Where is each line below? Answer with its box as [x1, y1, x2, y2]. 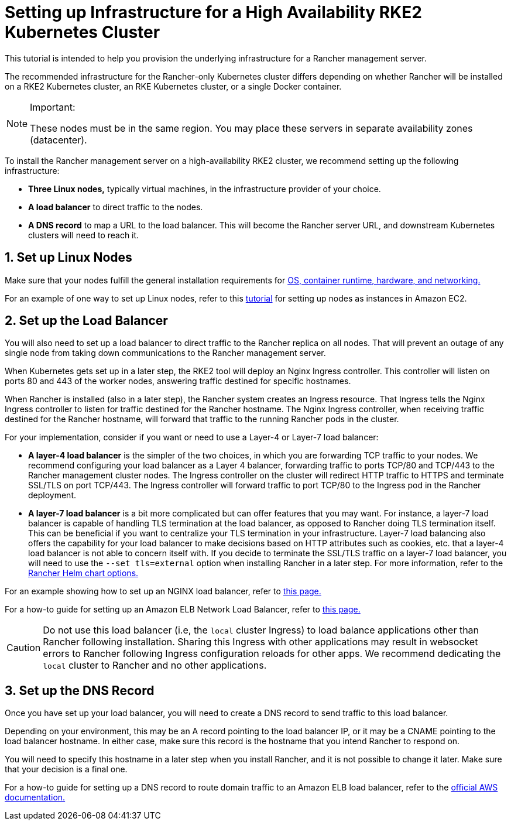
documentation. [5, 792, 66, 803]
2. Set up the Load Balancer [5, 313, 168, 328]
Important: [30, 101, 76, 113]
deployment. [28, 490, 76, 501]
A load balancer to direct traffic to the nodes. [28, 201, 203, 212]
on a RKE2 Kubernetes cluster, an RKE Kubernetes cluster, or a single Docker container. [5, 81, 342, 91]
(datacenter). [30, 133, 87, 146]
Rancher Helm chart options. [28, 568, 139, 578]
